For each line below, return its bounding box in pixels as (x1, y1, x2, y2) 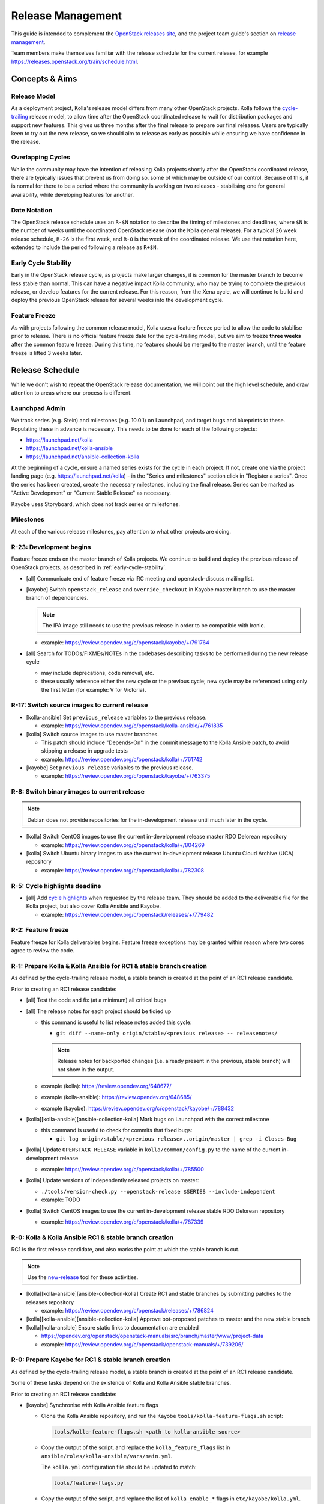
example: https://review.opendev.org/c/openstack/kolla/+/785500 (41, 1166, 204, 1173)
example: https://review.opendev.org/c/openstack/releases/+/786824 (41, 1307, 214, 1314)
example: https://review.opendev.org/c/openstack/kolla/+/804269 (41, 841, 205, 848)
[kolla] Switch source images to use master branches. (26, 730, 159, 738)
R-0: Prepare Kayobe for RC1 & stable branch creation (11, 1355, 171, 1364)
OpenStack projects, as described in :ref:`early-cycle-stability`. (11, 564, 167, 571)
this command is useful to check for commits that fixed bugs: (41, 1127, 193, 1134)
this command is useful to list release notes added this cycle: (41, 1019, 192, 1026)
